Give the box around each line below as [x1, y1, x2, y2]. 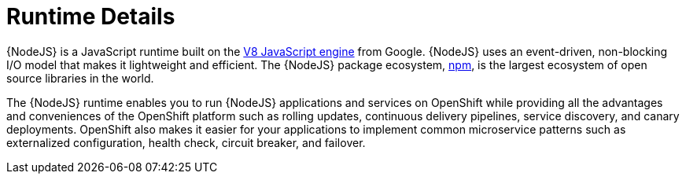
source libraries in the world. [6, 71, 154, 85]
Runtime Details [6, 3, 175, 30]
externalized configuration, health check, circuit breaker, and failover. [6, 135, 366, 149]
